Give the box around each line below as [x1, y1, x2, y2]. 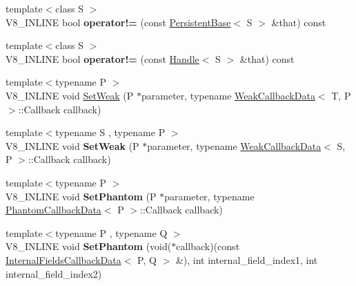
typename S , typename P [55, 125, 166, 140]
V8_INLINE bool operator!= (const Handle [6, 51, 199, 66]
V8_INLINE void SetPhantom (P [6, 189, 157, 203]
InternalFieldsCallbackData [6, 252, 121, 267]
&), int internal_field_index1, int [175, 252, 318, 267]
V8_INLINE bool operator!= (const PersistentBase [6, 15, 231, 29]
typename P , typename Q [55, 225, 168, 240]
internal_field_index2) [6, 266, 102, 280]
